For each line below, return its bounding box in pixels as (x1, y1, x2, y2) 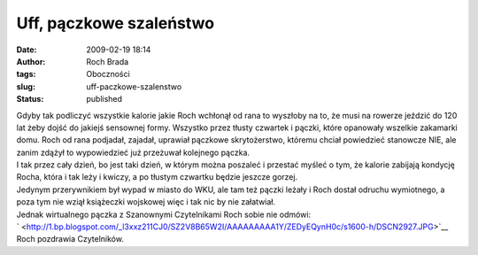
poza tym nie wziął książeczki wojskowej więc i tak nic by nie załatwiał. (16, 197, 276, 207)
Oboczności (86, 69, 130, 80)
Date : (16, 44, 37, 55)
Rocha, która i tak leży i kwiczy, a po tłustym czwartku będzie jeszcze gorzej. (16, 172, 298, 182)
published (86, 94, 123, 104)
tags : (16, 69, 36, 80)
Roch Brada (86, 56, 129, 66)
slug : (16, 81, 35, 92)
